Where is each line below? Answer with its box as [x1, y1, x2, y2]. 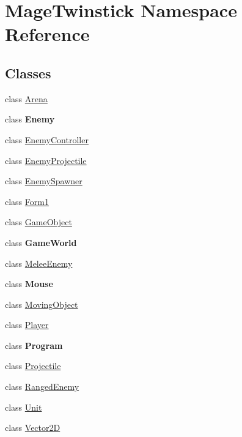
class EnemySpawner [5, 174, 82, 187]
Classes [5, 63, 51, 82]
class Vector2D [5, 421, 61, 434]
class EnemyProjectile [5, 154, 87, 166]
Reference [5, 21, 90, 47]
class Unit [5, 400, 42, 413]
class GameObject [5, 215, 72, 228]
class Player [5, 318, 49, 331]
